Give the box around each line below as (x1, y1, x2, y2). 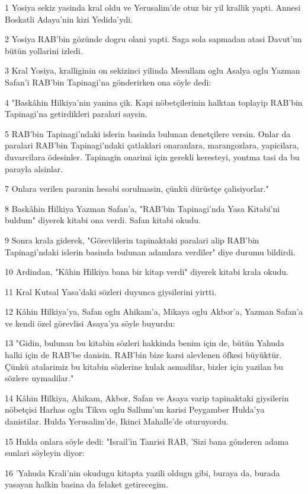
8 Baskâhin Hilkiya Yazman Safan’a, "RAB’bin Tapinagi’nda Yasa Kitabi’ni (5, 202, 280, 214)
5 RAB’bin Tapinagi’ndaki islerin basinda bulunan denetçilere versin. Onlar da (5, 127, 291, 140)
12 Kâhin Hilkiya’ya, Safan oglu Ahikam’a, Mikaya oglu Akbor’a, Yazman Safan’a (5, 305, 303, 318)
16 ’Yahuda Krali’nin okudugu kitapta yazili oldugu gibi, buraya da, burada (5, 466, 280, 479)
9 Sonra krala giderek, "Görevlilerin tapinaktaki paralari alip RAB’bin (5, 233, 259, 246)
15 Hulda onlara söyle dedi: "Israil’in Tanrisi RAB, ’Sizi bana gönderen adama (5, 435, 289, 447)
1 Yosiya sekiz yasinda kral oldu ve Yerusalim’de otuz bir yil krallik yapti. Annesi (5, 1, 301, 13)
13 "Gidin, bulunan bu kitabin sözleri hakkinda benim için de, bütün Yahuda (5, 337, 284, 349)
